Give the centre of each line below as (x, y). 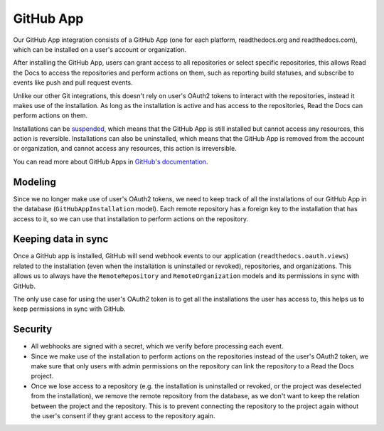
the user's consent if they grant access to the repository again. (123, 416)
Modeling (34, 182)
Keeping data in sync (61, 239)
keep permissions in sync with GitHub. (69, 309)
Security (33, 330)
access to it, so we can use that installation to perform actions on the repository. (131, 219)
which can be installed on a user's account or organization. (100, 49)
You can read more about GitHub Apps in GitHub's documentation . (111, 161)
